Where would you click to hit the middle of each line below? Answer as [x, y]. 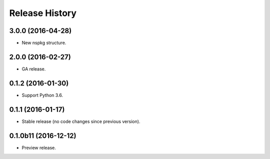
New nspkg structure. [44, 43]
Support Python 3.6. [42, 95]
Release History [43, 13]
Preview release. [39, 147]
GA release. [34, 69]
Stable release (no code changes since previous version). [81, 121]
